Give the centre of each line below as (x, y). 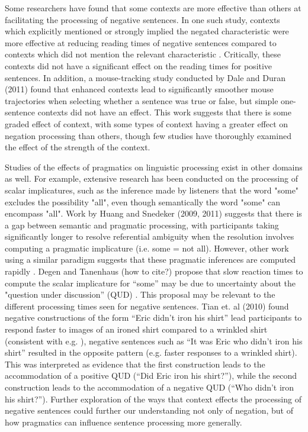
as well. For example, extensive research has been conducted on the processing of (152, 178)
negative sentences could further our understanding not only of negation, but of (149, 410)
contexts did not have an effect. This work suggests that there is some (164, 112)
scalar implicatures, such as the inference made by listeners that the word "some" (152, 190)
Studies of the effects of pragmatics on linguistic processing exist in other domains (154, 167)
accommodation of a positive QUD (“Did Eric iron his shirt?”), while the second (151, 375)
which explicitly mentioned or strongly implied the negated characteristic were (147, 31)
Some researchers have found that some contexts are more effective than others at (153, 8)
